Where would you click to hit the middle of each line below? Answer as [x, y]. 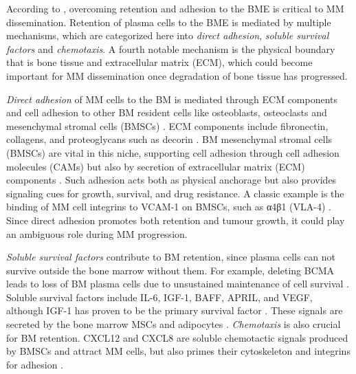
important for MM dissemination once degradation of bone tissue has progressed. [177, 75]
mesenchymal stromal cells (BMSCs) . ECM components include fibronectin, [167, 125]
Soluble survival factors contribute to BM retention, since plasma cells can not [171, 257]
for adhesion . [35, 364]
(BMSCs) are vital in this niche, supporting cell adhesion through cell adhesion [173, 152]
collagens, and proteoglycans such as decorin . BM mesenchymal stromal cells [169, 139]
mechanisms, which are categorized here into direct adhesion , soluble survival [168, 35]
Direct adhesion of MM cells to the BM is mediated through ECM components [172, 99]
